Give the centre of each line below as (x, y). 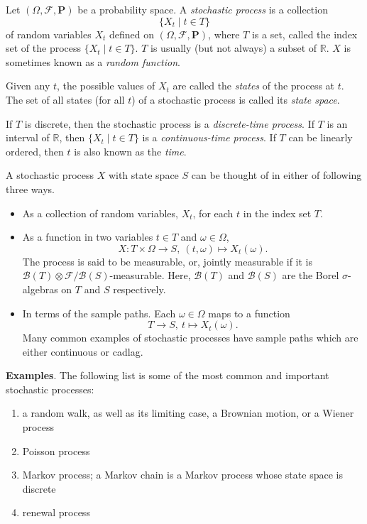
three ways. (30, 189)
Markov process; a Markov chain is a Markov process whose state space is (182, 475)
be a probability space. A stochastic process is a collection (203, 9)
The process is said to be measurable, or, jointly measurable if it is (168, 261)
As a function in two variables (88, 237)
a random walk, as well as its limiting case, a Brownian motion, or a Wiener (188, 413)
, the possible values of (106, 86)
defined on (131, 34)
